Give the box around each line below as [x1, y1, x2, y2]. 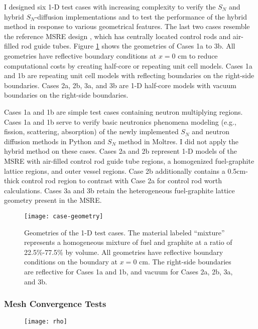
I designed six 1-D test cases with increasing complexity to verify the [4, 2, 216, 12]
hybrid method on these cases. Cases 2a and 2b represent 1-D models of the [4, 146, 237, 156]
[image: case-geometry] [24, 212, 103, 220]
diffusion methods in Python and [4, 136, 105, 146]
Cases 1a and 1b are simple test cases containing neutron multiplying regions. [4, 106, 243, 117]
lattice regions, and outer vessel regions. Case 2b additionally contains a [4, 165, 225, 176]
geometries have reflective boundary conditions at [4, 50, 157, 61]
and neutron [192, 126, 229, 137]
